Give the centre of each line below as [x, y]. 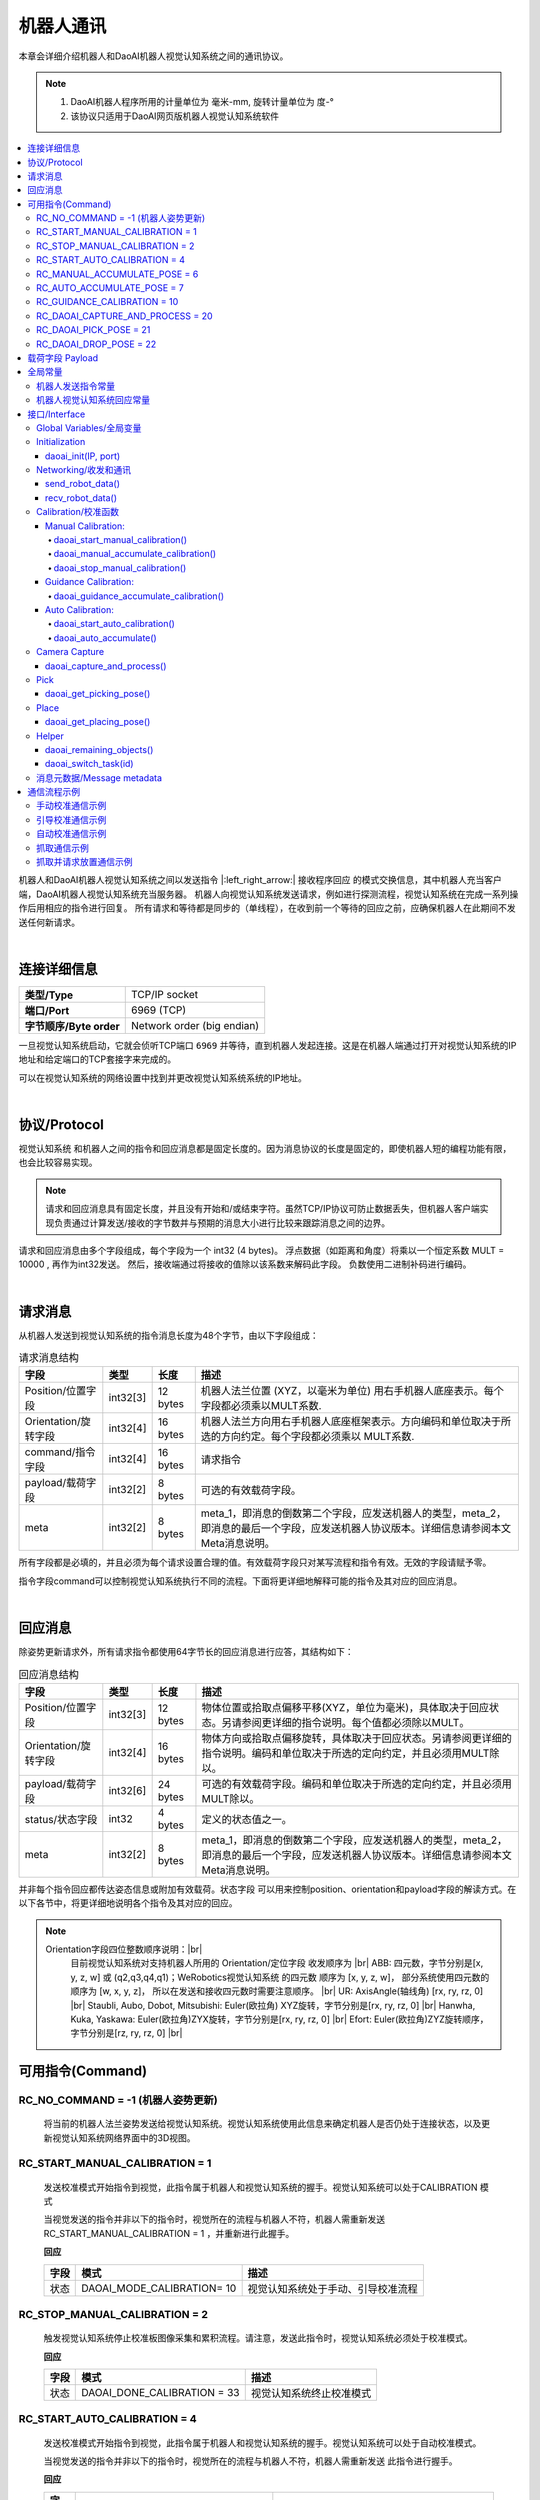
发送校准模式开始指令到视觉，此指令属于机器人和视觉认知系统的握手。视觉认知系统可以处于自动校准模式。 [262, 2442]
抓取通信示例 [62, 847]
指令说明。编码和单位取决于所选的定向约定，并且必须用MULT [345, 1753]
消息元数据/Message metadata [99, 777]
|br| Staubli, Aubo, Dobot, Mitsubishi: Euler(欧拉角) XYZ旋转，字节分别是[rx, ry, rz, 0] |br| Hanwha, [273, 2005]
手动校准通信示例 [71, 806]
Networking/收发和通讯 [84, 470]
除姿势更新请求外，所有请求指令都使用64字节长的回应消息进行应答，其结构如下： [186, 1652]
